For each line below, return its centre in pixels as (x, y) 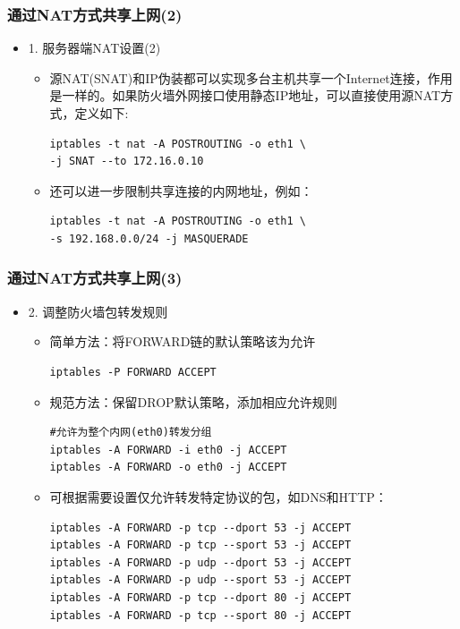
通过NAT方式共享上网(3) (95, 278)
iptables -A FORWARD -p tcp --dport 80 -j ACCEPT (200, 597)
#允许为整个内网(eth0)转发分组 (131, 433)
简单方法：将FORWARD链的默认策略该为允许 (183, 341)
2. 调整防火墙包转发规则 (98, 311)
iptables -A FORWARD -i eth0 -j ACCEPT (168, 450)
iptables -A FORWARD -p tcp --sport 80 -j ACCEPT (200, 615)
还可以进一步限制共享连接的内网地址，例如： (181, 190)
